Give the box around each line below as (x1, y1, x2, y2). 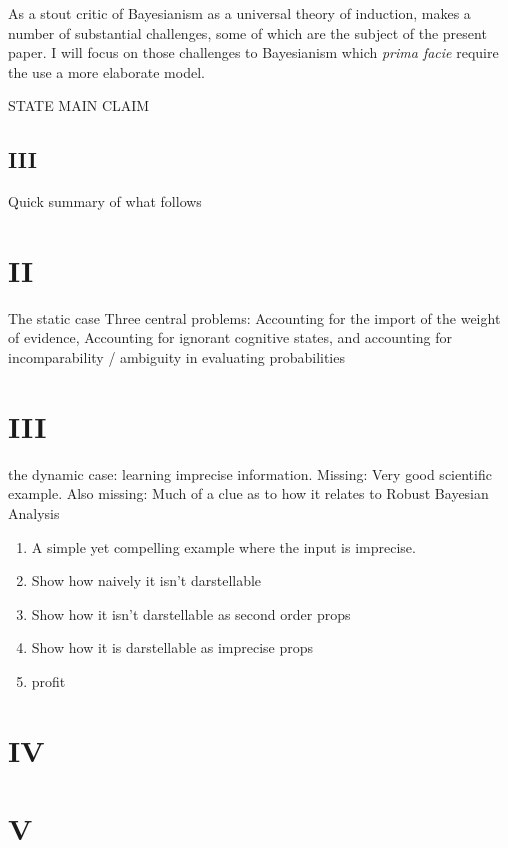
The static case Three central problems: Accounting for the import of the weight (8, 307, 501, 328)
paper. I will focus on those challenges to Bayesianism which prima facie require (8, 42, 499, 63)
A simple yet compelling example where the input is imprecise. (31, 536, 416, 557)
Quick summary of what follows (8, 191, 202, 212)
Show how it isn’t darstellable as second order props (31, 603, 351, 624)
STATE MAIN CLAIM (8, 95, 150, 116)
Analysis (8, 502, 60, 523)
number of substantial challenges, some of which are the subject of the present (8, 22, 487, 43)
